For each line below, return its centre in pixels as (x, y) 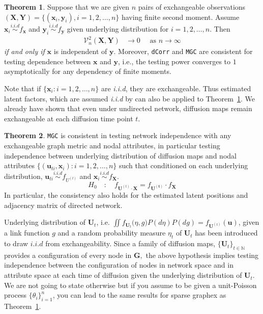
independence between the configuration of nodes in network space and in (119, 265)
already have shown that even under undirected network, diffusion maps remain (128, 108)
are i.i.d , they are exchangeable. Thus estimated (176, 88)
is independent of (80, 51)
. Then (220, 28)
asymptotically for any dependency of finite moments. (88, 71)
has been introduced (226, 233)
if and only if (24, 51)
